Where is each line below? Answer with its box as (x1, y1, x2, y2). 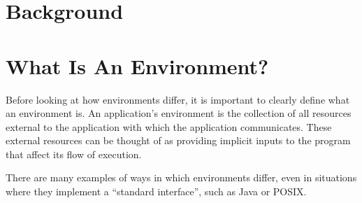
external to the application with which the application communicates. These (6, 119, 332, 134)
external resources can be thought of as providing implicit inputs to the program (6, 133, 351, 148)
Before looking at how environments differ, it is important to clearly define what (6, 92, 350, 106)
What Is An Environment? (6, 51, 269, 80)
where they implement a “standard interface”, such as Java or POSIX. (6, 184, 307, 199)
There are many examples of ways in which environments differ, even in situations (6, 170, 357, 185)
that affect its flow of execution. (6, 146, 142, 161)
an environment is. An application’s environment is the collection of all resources (6, 106, 352, 120)
